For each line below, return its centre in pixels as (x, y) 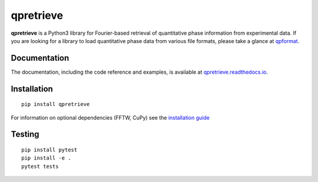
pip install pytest (49, 150)
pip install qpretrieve (56, 104)
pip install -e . (46, 158)
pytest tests (40, 166)
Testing (25, 135)
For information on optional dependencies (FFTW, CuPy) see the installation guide (110, 117)
